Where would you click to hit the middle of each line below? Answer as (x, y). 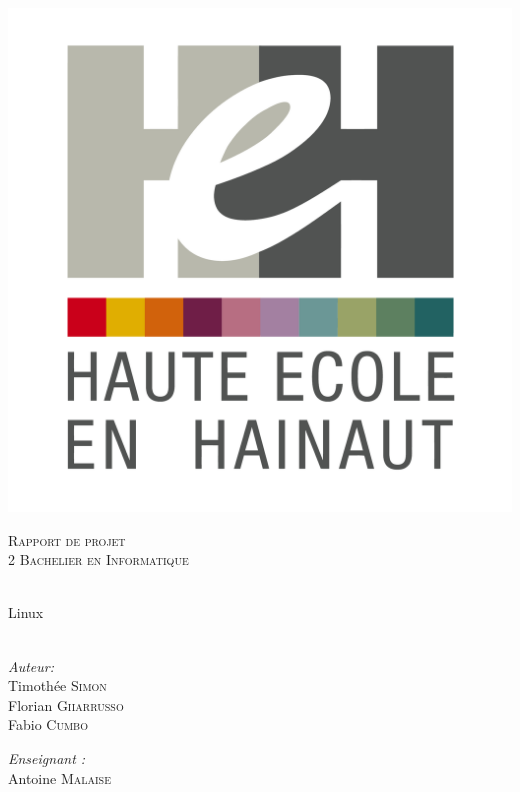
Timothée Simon (57, 685)
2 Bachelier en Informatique (98, 559)
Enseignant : (47, 757)
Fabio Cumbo (48, 724)
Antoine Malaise (59, 777)
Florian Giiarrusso (66, 704)
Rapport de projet (67, 539)
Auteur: (31, 665)
